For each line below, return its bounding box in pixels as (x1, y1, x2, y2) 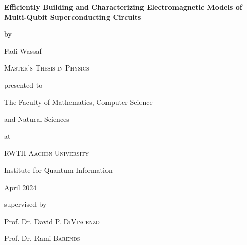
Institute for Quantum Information (4, 164, 113, 175)
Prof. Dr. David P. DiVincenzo (4, 216, 100, 226)
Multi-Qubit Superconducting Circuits (4, 11, 142, 22)
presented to (4, 79, 43, 90)
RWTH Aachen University (4, 148, 89, 158)
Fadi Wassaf (4, 45, 42, 56)
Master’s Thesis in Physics (4, 62, 89, 73)
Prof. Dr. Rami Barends (4, 233, 80, 243)
